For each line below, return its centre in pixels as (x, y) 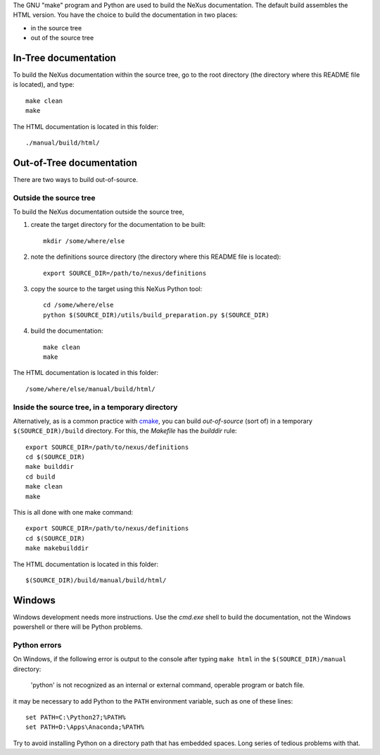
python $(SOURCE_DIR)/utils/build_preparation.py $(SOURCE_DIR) (157, 315)
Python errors (37, 645)
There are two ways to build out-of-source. (76, 179)
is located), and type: (44, 85)
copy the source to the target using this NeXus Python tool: (116, 289)
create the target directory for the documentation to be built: (118, 225)
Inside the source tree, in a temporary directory (95, 407)
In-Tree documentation (64, 57)
